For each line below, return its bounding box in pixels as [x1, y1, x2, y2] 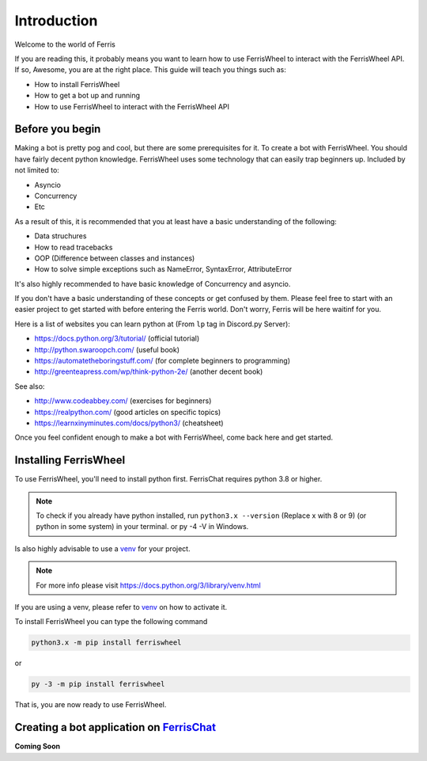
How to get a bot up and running [34, 91, 141, 101]
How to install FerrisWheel [34, 79, 120, 89]
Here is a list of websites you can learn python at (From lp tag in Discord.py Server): [14, 319, 290, 329]
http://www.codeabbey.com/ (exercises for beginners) [34, 396, 212, 405]
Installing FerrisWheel [14, 454, 126, 467]
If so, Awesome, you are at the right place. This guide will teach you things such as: [14, 65, 286, 74]
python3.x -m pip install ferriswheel [31, 638, 182, 647]
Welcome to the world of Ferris [14, 40, 116, 49]
